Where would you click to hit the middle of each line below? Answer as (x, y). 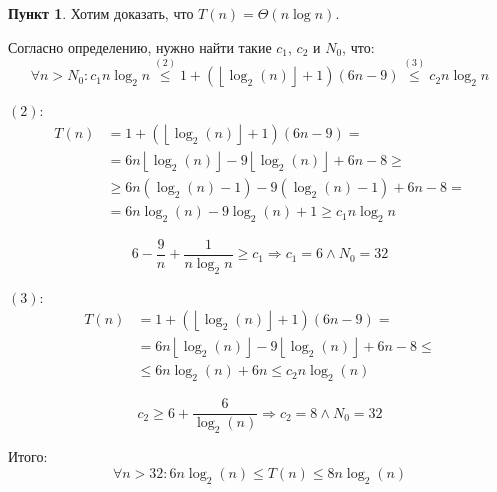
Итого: (28, 456)
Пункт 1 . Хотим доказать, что (101, 13)
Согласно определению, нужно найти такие (140, 46)
